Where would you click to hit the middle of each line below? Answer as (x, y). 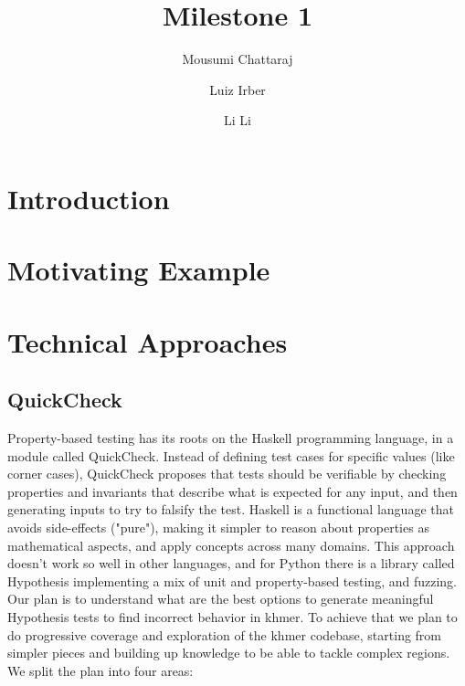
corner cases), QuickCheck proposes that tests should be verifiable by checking (227, 474)
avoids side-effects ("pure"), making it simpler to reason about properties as (218, 528)
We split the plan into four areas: (100, 670)
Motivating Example (139, 270)
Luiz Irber (238, 89)
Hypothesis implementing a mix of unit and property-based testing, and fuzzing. (232, 580)
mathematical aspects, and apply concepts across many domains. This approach (231, 545)
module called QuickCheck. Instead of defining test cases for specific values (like (231, 455)
